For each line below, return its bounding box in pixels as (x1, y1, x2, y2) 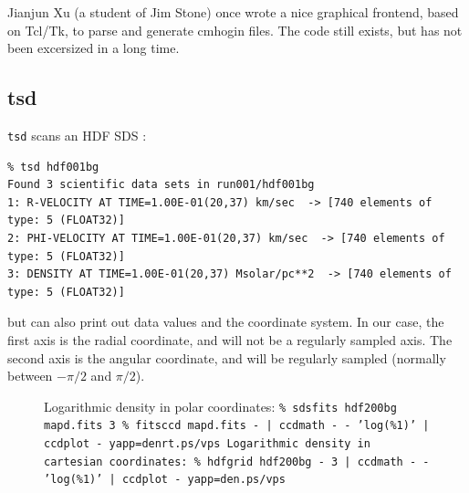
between (7, 366, 53, 385)
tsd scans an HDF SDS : (7, 125, 147, 144)
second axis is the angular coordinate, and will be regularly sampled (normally (7, 348, 446, 367)
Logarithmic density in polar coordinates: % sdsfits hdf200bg (44, 396, 397, 415)
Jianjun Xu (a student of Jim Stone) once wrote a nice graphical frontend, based (7, 3, 459, 21)
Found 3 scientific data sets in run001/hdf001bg (7, 178, 315, 192)
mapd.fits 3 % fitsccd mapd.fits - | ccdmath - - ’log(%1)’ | (44, 419, 430, 433)
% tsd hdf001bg (7, 160, 99, 173)
